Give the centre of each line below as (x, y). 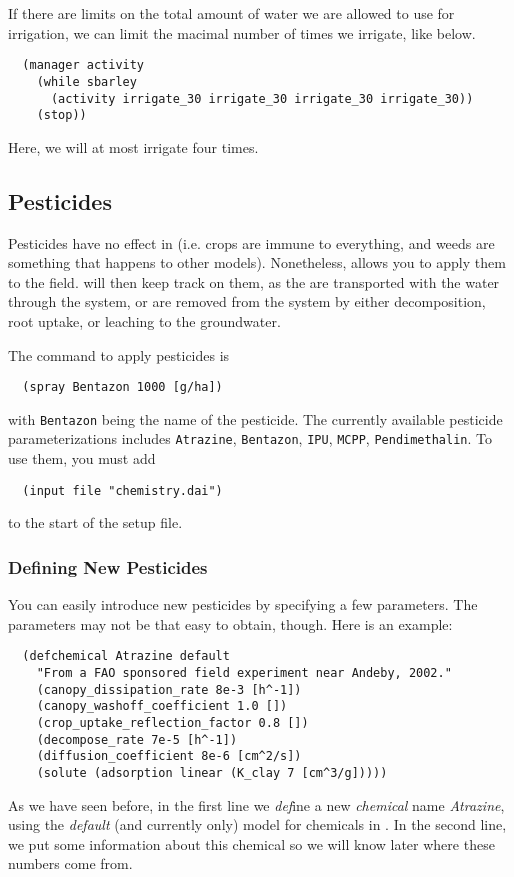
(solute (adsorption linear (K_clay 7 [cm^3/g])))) (212, 772)
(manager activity (83, 65)
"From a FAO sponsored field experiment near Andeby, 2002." (244, 673)
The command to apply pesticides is (119, 354)
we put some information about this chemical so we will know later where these (251, 843)
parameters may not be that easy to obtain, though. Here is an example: (230, 623)
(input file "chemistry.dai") (122, 490)
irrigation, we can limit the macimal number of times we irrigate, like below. (242, 32)
